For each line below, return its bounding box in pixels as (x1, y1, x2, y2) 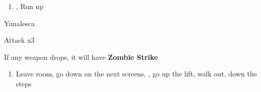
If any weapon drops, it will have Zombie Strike (4, 51, 158, 62)
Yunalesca (4, 18, 35, 28)
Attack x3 (4, 35, 35, 45)
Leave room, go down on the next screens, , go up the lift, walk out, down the (16, 68, 257, 79)
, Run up (16, 1, 44, 11)
